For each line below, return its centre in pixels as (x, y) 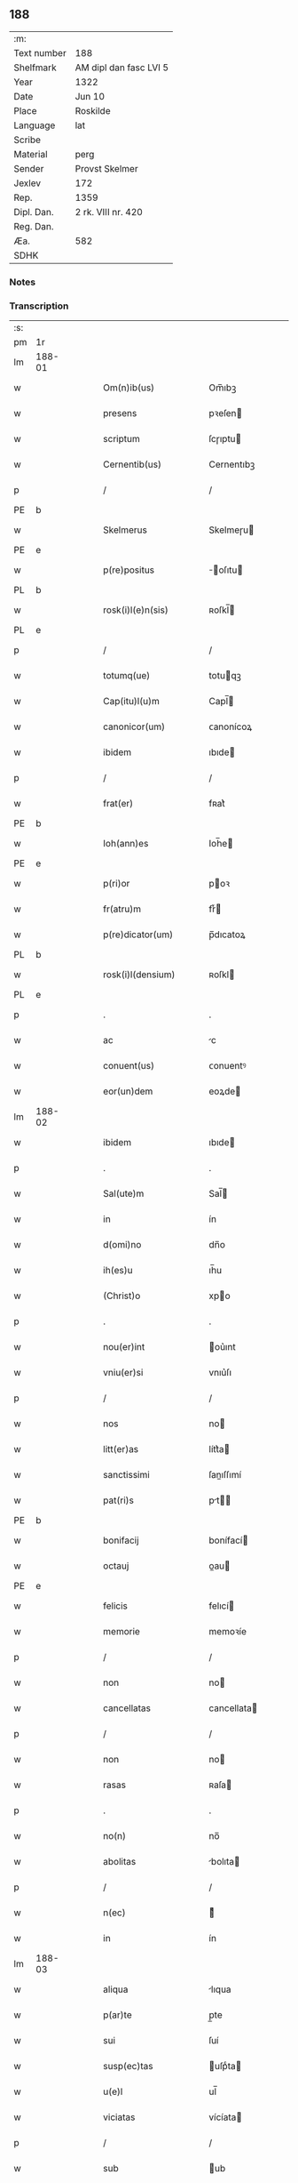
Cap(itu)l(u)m (131, 702)
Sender (29, 168)
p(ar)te (118, 2015)
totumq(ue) (127, 676)
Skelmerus (125, 530)
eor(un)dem (128, 1091)
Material (31, 154)
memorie (122, 1632)
